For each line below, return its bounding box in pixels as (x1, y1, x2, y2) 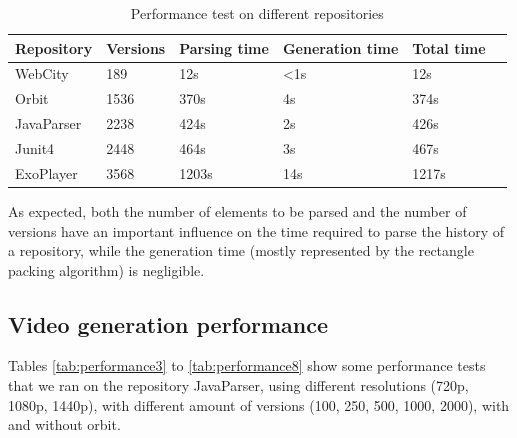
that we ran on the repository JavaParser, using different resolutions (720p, (8, 375, 469, 396)
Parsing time (179, 37, 269, 58)
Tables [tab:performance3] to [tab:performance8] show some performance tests (8, 355, 486, 376)
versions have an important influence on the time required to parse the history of (8, 220, 504, 241)
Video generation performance (8, 308, 329, 339)
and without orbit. (8, 414, 121, 435)
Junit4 (15, 137, 55, 158)
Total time (412, 37, 486, 58)
